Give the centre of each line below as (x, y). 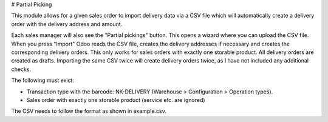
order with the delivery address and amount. (67, 24)
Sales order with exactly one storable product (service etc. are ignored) (116, 100)
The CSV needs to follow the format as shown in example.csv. (89, 111)
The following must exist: (43, 80)
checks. (21, 69)
